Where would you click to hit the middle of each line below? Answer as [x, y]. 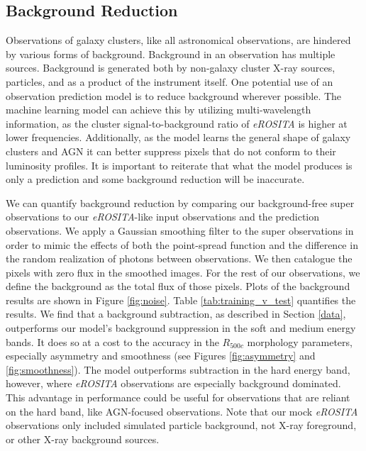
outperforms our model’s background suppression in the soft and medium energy [181, 328]
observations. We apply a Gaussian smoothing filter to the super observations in [180, 230]
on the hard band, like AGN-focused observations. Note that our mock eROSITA [182, 411]
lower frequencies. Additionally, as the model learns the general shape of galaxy [178, 137]
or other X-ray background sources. [83, 439]
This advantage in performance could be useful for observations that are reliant [178, 397]
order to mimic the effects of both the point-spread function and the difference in [182, 244]
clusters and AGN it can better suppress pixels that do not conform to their [171, 151]
